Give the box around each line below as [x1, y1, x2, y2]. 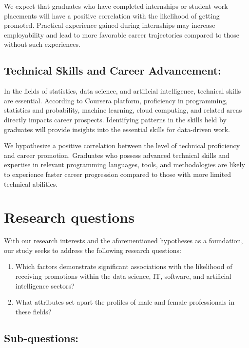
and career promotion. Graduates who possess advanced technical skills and [4, 150, 230, 160]
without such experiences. [4, 39, 80, 49]
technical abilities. [4, 178, 58, 189]
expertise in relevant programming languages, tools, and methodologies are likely [4, 159, 245, 170]
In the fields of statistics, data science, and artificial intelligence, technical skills [4, 86, 241, 96]
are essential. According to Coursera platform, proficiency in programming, [4, 95, 228, 105]
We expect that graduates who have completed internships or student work [4, 1, 228, 11]
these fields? [15, 306, 52, 316]
